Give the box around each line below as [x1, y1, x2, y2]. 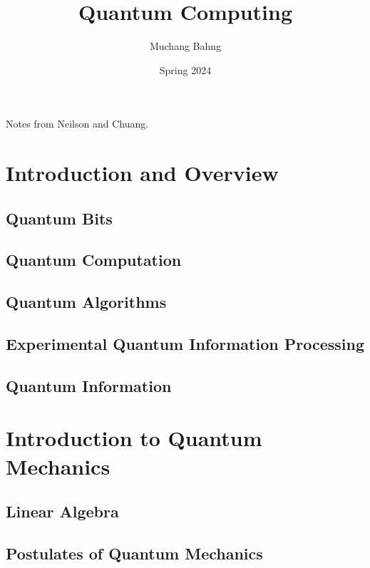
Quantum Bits [6, 207, 113, 229]
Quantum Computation [6, 249, 182, 271]
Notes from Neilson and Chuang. [6, 116, 149, 131]
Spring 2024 [159, 62, 212, 77]
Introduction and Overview [6, 158, 279, 187]
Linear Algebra [6, 500, 119, 522]
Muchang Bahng [149, 38, 222, 53]
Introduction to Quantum [6, 423, 262, 453]
